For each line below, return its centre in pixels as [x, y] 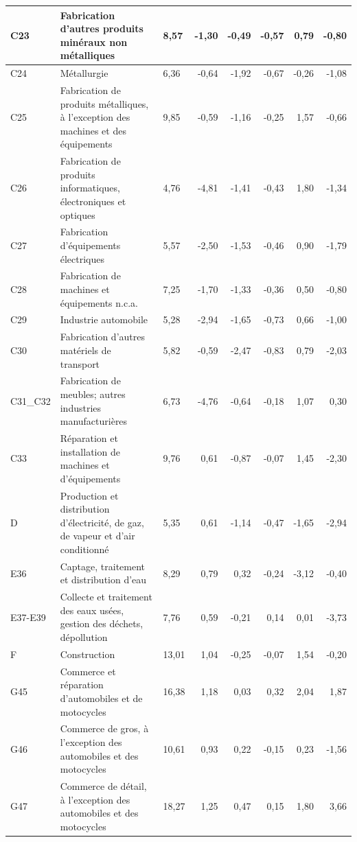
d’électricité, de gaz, [102, 522]
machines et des [93, 130]
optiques [78, 214]
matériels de [85, 350]
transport [80, 363]
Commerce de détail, [103, 785]
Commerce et [88, 671]
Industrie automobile [104, 319]
